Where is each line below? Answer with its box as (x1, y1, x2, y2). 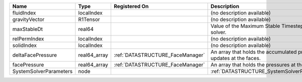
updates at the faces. (210, 55, 261, 61)
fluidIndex (12, 9, 36, 16)
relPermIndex (12, 35, 44, 42)
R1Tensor (78, 16, 100, 22)
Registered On (114, 3, 149, 9)
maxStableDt (12, 25, 43, 32)
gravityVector (12, 16, 45, 22)
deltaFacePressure (12, 51, 57, 58)
